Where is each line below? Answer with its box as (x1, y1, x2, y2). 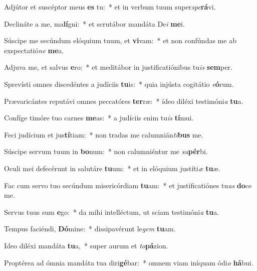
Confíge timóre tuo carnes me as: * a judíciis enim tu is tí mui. (4, 112, 194, 123)
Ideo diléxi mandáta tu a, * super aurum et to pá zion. (4, 240, 168, 250)
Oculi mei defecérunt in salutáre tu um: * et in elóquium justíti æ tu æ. (4, 163, 220, 173)
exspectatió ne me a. (4, 45, 64, 55)
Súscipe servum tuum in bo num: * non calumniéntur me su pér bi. (4, 146, 208, 157)
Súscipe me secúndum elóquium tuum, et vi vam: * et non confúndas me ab (4, 35, 236, 46)
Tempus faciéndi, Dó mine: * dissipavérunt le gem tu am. (4, 223, 176, 234)
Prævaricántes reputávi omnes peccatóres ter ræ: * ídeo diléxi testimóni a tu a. (4, 95, 243, 106)
